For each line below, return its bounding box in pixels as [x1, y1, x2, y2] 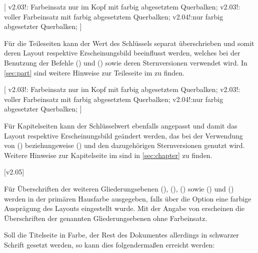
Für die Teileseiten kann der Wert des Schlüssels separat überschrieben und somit [4, 37, 254, 48]
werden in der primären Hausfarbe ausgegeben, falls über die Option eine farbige [4, 193, 251, 203]
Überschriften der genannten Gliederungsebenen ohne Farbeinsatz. [4, 212, 207, 223]
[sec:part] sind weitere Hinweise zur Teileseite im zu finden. [4, 67, 184, 77]
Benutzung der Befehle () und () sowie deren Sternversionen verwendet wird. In [4, 57, 247, 67]
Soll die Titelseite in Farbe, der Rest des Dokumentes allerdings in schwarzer [4, 229, 239, 240]
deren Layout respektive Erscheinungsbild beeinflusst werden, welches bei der [4, 47, 240, 58]
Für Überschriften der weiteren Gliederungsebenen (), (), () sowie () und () [4, 183, 234, 193]
